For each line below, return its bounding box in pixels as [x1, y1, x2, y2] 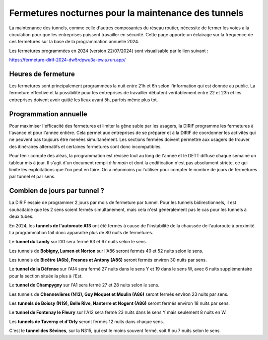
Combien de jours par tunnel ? [9, 187, 104, 195]
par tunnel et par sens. [9, 174, 56, 180]
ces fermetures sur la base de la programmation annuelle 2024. [9, 39, 139, 45]
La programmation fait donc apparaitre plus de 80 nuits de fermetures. [9, 229, 153, 235]
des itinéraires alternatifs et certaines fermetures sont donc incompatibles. [9, 143, 162, 149]
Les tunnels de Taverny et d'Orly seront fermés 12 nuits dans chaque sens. [9, 318, 164, 325]
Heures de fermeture [9, 69, 75, 78]
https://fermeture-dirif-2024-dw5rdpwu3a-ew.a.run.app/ [9, 57, 126, 63]
